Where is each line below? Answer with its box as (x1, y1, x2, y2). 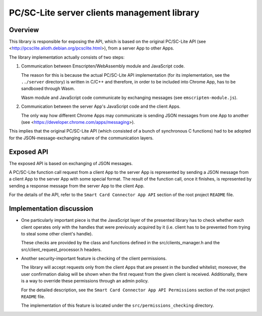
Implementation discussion (9, 204, 93, 213)
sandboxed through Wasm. (21, 85, 75, 92)
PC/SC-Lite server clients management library (9, 7, 200, 18)
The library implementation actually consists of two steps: (9, 54, 125, 60)
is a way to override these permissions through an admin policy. (21, 278, 149, 284)
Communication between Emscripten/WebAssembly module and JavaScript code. (21, 63, 185, 69)
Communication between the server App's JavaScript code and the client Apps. (21, 103, 180, 109)
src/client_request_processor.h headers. (21, 247, 102, 252)
